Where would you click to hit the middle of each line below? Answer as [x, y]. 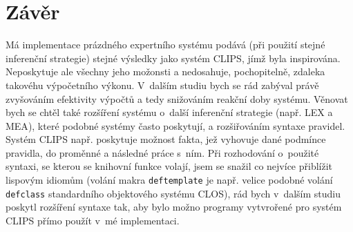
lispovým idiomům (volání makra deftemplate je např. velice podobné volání [169, 180]
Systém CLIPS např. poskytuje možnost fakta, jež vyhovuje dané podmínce [166, 139]
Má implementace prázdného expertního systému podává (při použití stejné [165, 45]
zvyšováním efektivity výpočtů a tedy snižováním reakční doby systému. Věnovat [177, 98]
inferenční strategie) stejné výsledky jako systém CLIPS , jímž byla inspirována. [173, 58]
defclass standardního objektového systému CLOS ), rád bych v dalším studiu [173, 193]
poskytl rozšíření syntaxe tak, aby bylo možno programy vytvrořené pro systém [174, 207]
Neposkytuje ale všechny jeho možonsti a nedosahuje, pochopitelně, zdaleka [165, 71]
